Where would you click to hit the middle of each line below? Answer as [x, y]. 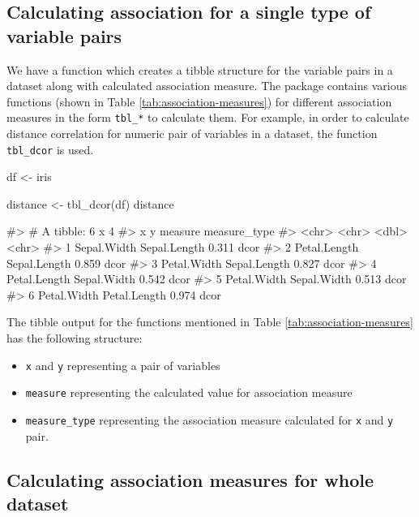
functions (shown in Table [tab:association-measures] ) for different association [199, 101]
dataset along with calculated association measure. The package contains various [207, 86]
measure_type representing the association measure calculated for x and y [209, 419]
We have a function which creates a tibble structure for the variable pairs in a [200, 69]
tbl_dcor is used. [50, 149]
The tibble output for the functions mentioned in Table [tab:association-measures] [210, 322]
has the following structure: [75, 338]
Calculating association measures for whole [190, 479]
